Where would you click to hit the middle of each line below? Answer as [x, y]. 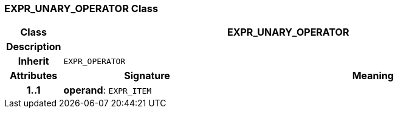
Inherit [33, 61]
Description [34, 47]
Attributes [34, 76]
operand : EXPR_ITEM [108, 90]
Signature [147, 76]
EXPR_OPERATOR [94, 61]
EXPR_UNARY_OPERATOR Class [81, 8]
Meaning [373, 76]
